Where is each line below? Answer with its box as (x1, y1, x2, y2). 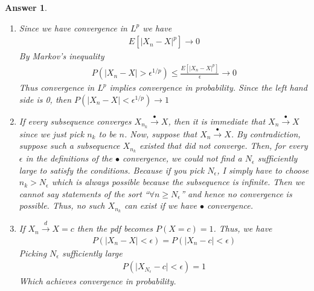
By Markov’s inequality (19, 50, 104, 62)
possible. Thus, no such (19, 199, 105, 212)
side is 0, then (19, 93, 72, 105)
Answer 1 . (5, 1, 47, 13)
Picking (19, 246, 47, 259)
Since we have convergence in (19, 21, 127, 34)
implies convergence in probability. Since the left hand (109, 81, 307, 94)
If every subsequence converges (19, 114, 132, 127)
